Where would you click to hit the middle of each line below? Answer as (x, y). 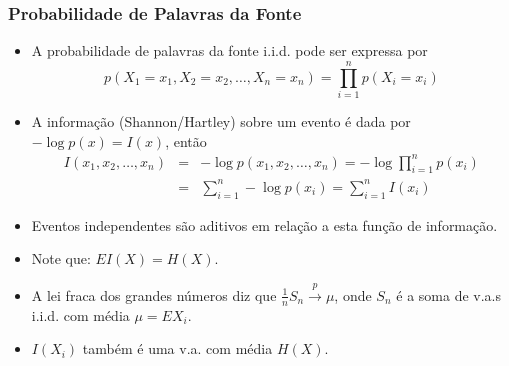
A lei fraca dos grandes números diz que (154, 294)
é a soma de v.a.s (449, 294)
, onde (353, 294)
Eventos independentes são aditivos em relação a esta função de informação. (264, 224)
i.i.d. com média (80, 314)
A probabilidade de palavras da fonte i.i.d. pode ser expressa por (229, 50)
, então (186, 140)
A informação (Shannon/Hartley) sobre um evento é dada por (221, 120)
